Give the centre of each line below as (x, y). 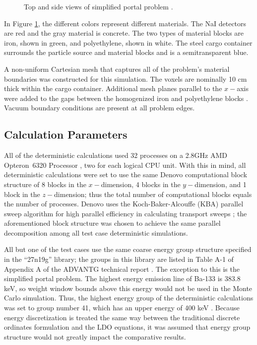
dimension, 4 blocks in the (141, 184)
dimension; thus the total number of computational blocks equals (153, 194)
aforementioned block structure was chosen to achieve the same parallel (112, 223)
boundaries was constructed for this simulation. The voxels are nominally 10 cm (126, 78)
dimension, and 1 (221, 184)
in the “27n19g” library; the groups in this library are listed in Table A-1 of (119, 259)
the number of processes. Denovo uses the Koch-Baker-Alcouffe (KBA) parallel (124, 204)
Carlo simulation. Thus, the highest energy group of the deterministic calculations (129, 298)
